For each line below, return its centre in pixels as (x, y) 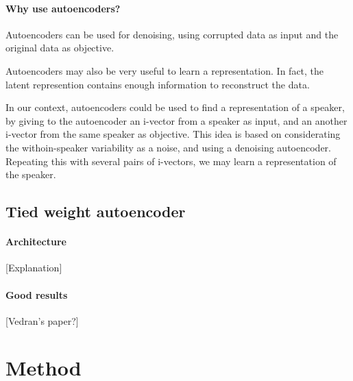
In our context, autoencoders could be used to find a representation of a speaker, (175, 107)
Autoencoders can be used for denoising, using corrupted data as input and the (172, 34)
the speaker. (31, 174)
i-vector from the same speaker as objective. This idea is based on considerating (173, 134)
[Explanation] (34, 268)
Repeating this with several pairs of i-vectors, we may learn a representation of (171, 161)
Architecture (36, 242)
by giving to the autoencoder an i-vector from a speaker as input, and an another (176, 120)
